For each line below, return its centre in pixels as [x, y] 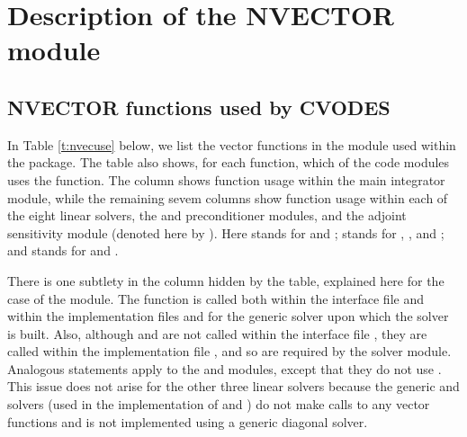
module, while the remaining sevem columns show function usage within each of [228, 197]
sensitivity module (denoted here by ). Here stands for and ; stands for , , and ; [226, 232]
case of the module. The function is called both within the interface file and [216, 298]
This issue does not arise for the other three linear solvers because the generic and [233, 386]
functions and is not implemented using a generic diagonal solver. [188, 421]
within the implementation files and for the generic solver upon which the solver [228, 316]
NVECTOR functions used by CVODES [199, 107]
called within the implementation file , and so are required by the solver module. [229, 351]
